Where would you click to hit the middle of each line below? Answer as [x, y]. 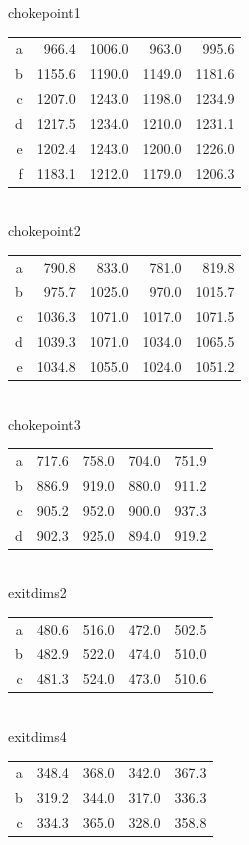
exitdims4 [37, 735]
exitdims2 [37, 592]
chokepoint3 [44, 423]
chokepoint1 [44, 12]
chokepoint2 [44, 230]
